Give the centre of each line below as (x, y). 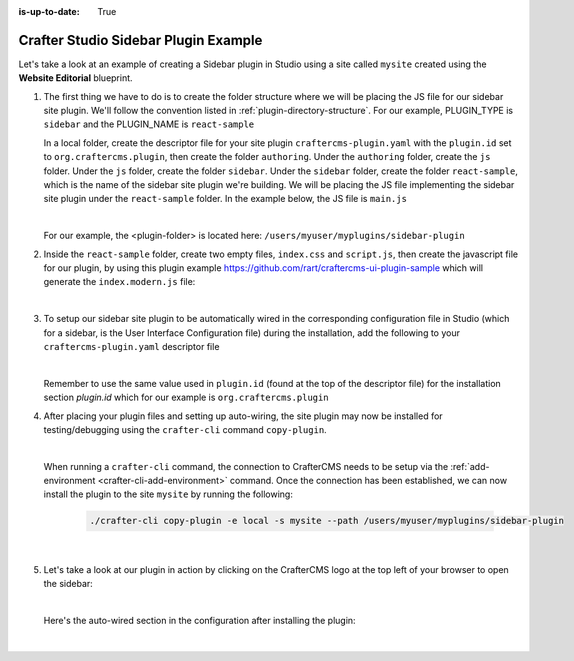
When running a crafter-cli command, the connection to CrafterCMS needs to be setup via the (246, 466)
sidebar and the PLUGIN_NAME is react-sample (149, 124)
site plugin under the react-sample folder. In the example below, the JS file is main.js (225, 199)
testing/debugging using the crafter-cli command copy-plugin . (185, 429)
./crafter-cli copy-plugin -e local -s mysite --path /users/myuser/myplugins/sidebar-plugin (327, 521)
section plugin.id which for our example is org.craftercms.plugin (186, 397)
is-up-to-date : (49, 11)
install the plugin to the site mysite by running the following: (168, 494)
